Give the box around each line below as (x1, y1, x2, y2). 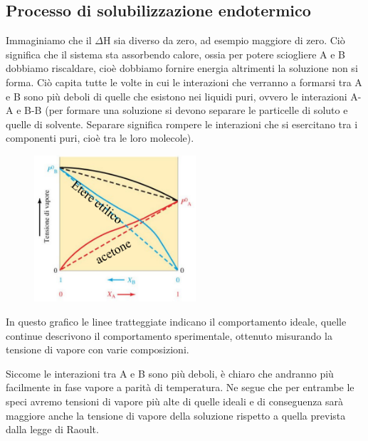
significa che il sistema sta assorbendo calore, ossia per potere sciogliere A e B (6, 46, 345, 61)
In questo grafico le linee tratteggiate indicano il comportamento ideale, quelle (6, 313, 347, 328)
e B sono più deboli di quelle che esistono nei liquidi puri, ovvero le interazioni (6, 88, 347, 103)
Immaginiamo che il (6, 33, 92, 48)
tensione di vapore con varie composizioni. (6, 342, 189, 357)
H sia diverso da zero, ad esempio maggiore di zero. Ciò (102, 33, 345, 48)
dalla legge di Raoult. (6, 422, 99, 437)
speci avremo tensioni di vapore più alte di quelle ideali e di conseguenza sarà (6, 393, 344, 408)
